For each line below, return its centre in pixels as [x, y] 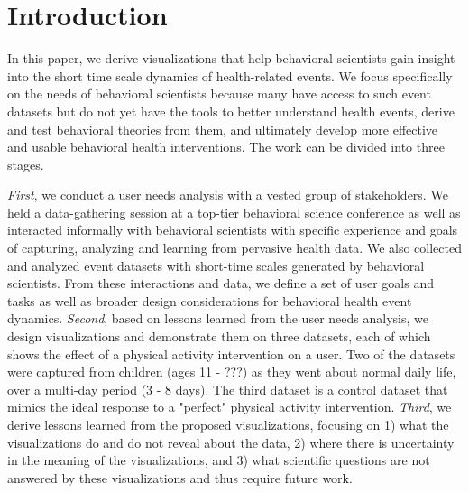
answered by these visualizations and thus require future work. [180, 477]
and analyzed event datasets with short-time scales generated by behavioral [216, 265]
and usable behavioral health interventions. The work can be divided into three [226, 147]
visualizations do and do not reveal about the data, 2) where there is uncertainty [231, 442]
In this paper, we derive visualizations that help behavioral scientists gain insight [231, 58]
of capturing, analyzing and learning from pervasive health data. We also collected [234, 248]
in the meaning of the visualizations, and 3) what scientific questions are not [219, 460]
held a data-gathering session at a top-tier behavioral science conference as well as [234, 212]
